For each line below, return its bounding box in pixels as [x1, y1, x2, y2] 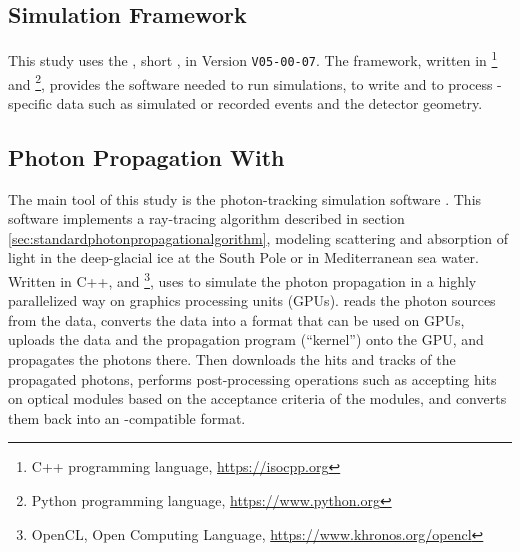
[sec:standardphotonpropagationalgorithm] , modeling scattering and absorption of [8, 227, 508, 248]
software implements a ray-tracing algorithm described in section [8, 208, 405, 229]
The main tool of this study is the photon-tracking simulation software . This [8, 188, 482, 209]
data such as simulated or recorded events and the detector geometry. [56, 92, 483, 113]
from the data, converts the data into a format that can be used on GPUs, [8, 309, 465, 330]
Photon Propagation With [8, 141, 285, 172]
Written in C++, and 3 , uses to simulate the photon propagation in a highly [8, 267, 477, 291]
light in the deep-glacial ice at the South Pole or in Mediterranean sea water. [8, 247, 479, 268]
